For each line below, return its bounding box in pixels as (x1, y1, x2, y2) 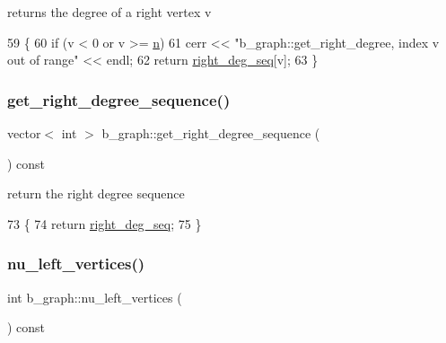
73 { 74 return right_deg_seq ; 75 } (7, 214, 202, 233)
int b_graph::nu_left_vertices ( (7, 287, 182, 306)
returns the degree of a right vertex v (7, 3, 212, 21)
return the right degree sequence (7, 184, 185, 203)
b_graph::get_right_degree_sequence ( (101, 124, 320, 142)
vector (7, 124, 41, 142)
